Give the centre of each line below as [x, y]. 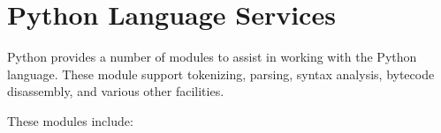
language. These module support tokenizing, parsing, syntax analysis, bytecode [221, 74]
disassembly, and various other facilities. [116, 91]
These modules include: [70, 120]
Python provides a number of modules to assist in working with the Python [212, 57]
